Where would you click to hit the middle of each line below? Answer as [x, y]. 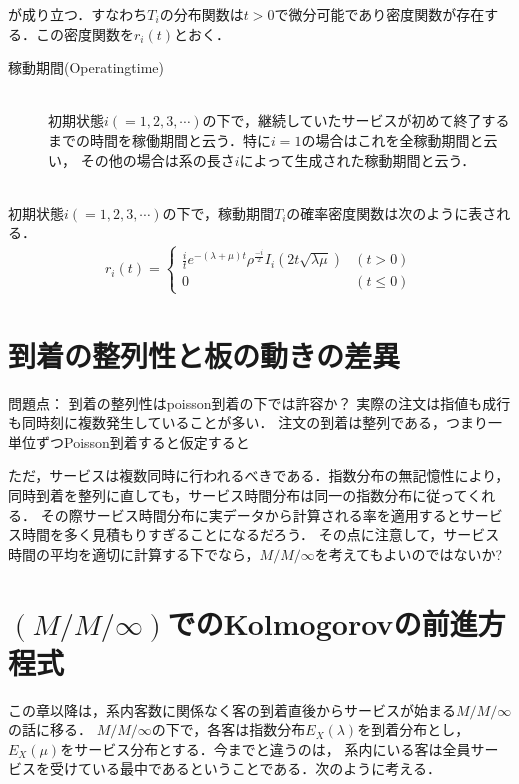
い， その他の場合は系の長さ [141, 159]
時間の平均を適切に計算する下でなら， [134, 553]
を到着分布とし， [413, 729]
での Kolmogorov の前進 [322, 622]
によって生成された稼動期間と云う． [357, 159]
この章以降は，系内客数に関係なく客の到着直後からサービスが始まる [232, 709]
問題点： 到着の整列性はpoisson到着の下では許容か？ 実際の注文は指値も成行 [259, 402]
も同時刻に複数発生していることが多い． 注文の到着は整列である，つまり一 [255, 422]
